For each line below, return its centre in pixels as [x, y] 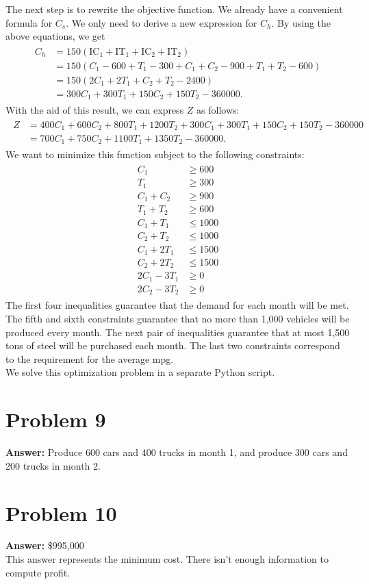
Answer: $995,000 [45, 545]
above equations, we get [55, 36]
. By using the [301, 22]
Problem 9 [56, 419]
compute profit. [38, 572]
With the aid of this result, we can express [95, 110]
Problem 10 [61, 512]
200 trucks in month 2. [53, 465]
